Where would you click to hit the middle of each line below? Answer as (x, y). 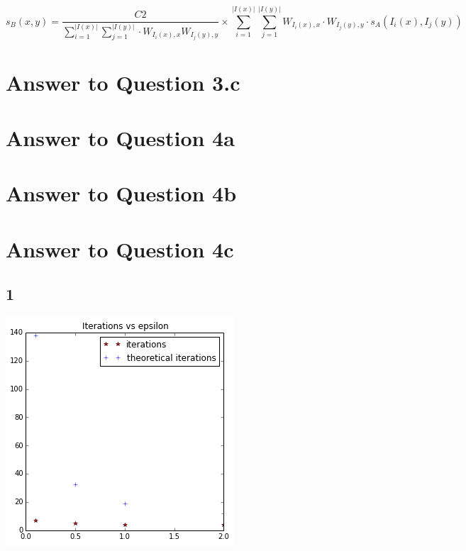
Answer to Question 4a (120, 138)
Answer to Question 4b (121, 193)
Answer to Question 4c (120, 249)
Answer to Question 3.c (123, 82)
